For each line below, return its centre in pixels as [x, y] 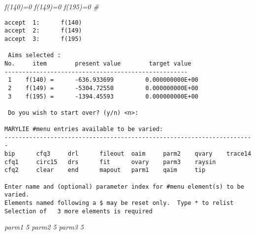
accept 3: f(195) [43, 39]
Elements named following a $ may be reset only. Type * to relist [119, 203]
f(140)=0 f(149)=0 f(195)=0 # [52, 6]
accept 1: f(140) [43, 22]
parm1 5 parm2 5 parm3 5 [44, 227]
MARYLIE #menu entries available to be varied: [84, 129]
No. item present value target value [98, 63]
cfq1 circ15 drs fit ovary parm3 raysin [110, 162]
